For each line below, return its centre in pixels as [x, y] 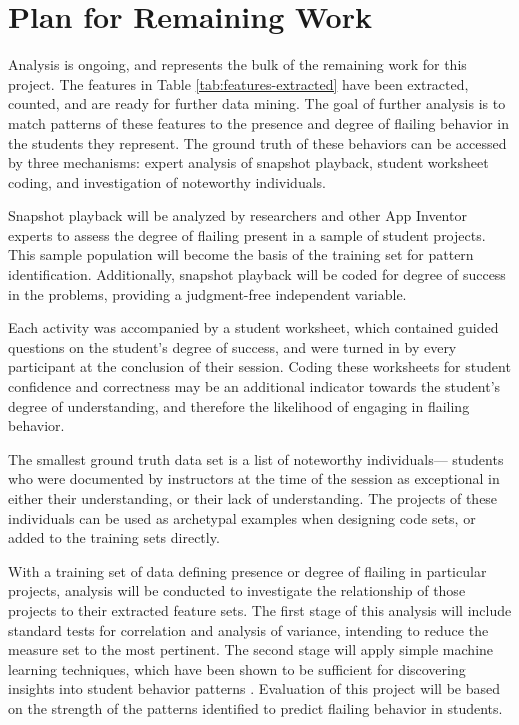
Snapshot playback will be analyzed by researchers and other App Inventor [237, 215]
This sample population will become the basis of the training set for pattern [241, 254]
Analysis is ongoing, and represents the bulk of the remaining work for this [237, 64]
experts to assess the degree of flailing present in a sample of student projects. [247, 234]
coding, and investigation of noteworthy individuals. [167, 181]
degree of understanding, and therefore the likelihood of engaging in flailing [239, 405]
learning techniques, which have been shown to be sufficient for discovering [237, 668]
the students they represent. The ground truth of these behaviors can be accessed [257, 142]
